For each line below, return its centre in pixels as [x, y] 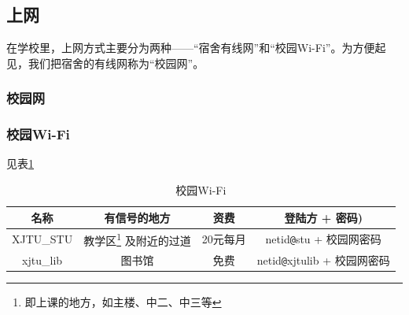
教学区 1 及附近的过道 [137, 239]
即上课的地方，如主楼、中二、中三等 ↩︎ [123, 302]
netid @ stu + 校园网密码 [323, 239]
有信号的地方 [137, 217]
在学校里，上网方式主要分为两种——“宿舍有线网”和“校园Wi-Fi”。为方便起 [196, 48]
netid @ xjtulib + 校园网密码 [323, 259]
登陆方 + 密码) [323, 217]
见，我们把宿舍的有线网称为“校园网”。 [105, 63]
